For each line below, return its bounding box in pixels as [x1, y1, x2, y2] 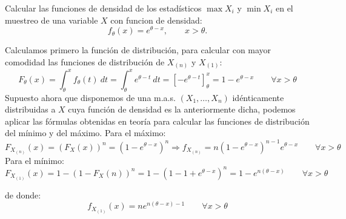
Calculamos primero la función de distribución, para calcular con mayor [5, 44, 271, 56]
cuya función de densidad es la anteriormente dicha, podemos [68, 103, 296, 116]
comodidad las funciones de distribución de [5, 55, 165, 68]
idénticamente [232, 91, 284, 103]
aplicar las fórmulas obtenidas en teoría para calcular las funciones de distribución [5, 114, 310, 127]
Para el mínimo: [5, 154, 64, 166]
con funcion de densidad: [110, 13, 202, 26]
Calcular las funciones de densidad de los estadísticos [5, 2, 202, 14]
